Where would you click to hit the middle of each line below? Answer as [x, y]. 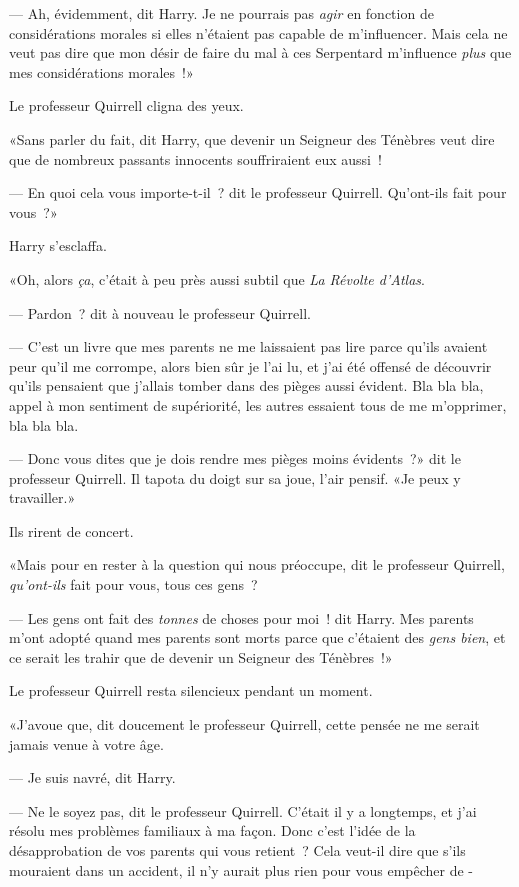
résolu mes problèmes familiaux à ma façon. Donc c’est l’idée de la [212, 830]
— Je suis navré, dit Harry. [92, 777]
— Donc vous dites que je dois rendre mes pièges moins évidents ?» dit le [235, 458]
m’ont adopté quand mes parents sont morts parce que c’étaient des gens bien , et [257, 637]
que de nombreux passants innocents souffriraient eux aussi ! [195, 158]
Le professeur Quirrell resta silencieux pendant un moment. [191, 690]
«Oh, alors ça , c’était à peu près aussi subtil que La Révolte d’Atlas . [217, 278]
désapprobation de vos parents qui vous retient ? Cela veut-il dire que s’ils [237, 850]
